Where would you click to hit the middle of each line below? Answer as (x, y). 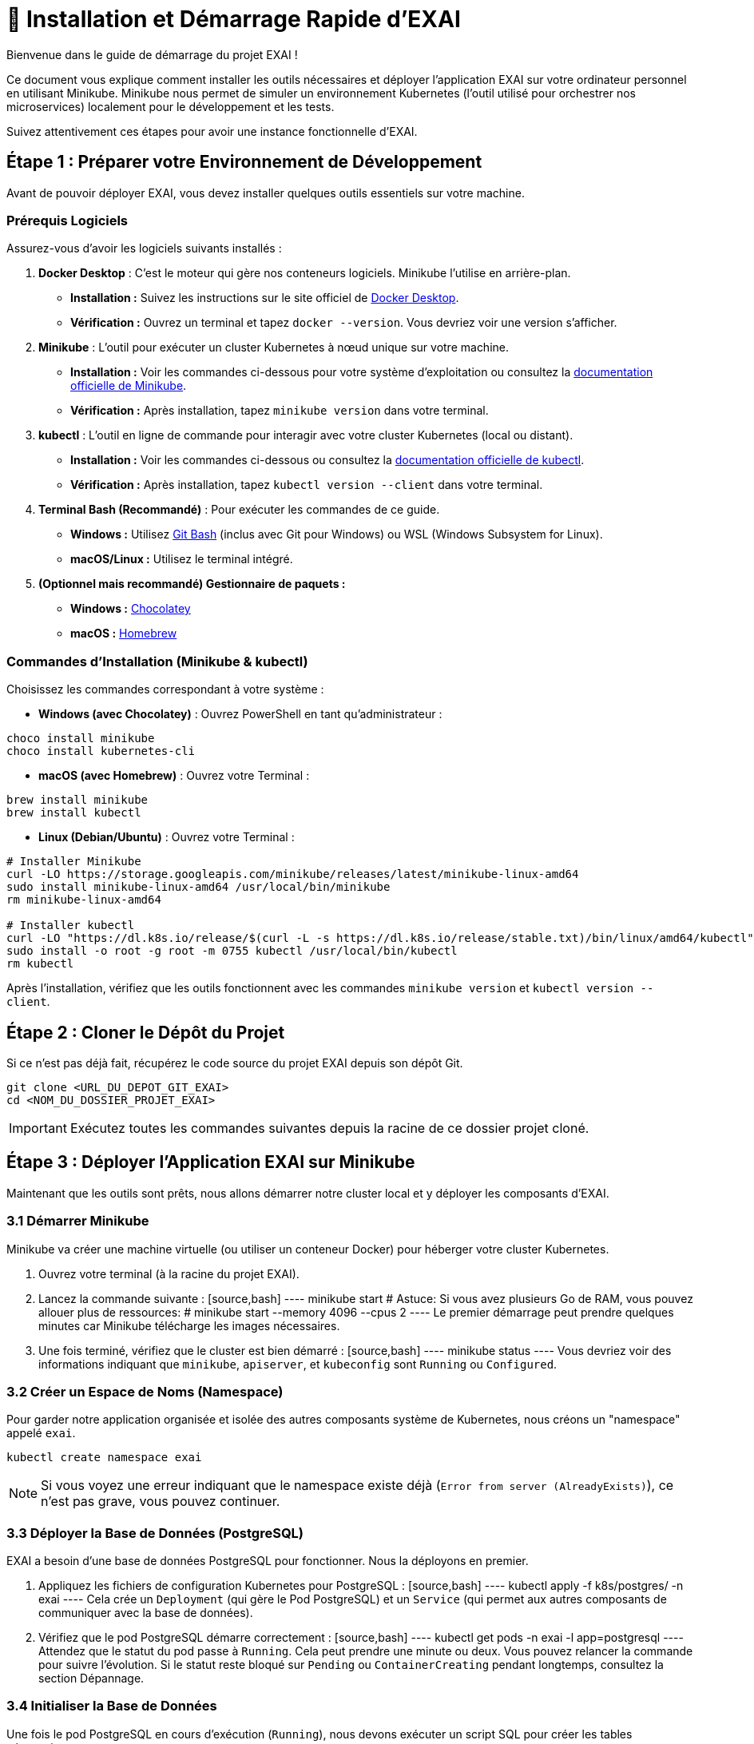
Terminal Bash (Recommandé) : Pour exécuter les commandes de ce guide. (239, 510)
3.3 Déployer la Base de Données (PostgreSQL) (155, 1533)
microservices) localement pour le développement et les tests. (171, 106)
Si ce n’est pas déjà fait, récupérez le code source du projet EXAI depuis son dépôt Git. (235, 1063)
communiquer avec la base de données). (146, 1613)
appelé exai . (41, 1433)
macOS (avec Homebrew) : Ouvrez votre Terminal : (174, 776)
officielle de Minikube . (129, 386)
